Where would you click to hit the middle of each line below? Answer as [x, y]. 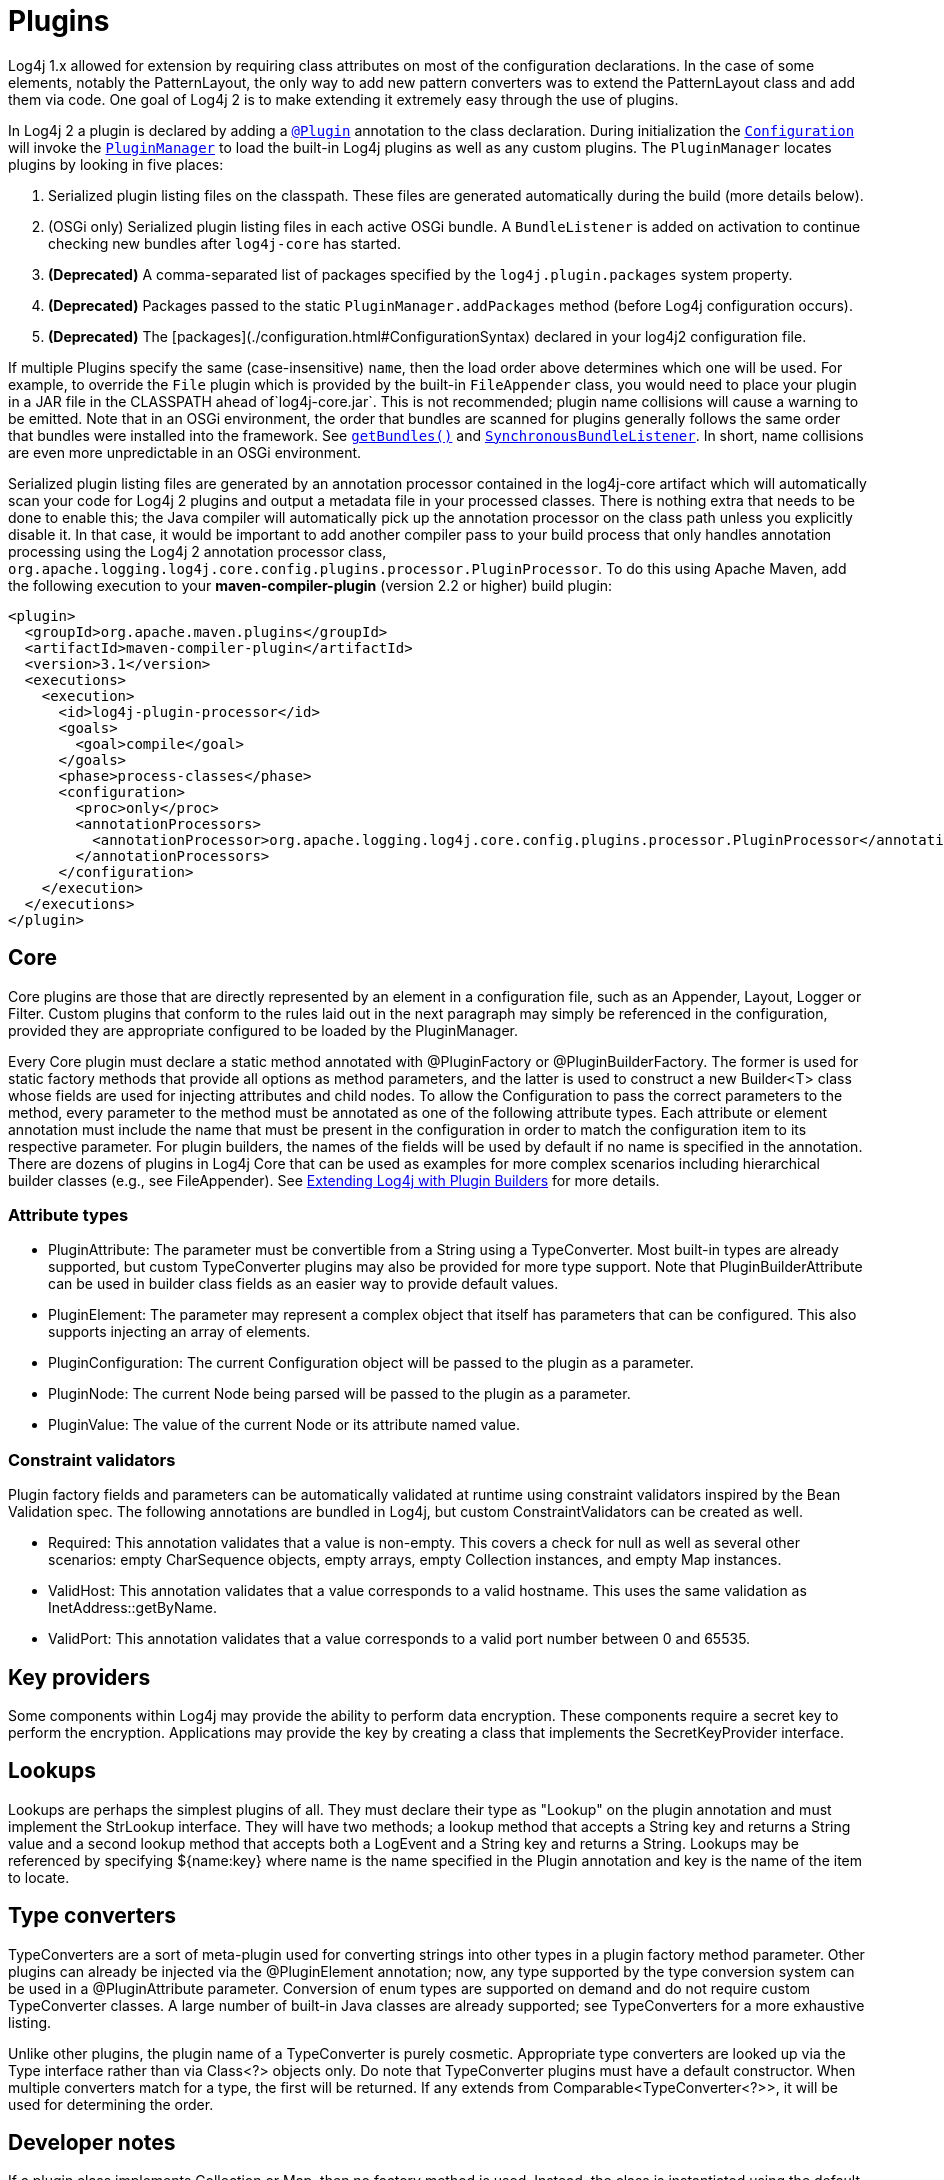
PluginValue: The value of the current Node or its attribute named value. [284, 1425]
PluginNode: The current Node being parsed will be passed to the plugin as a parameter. [339, 1394]
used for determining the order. [111, 2104]
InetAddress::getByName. [132, 1608]
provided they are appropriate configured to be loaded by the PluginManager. [263, 1030]
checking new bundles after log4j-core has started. [225, 243]
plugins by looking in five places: [116, 164]
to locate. [39, 1877]
